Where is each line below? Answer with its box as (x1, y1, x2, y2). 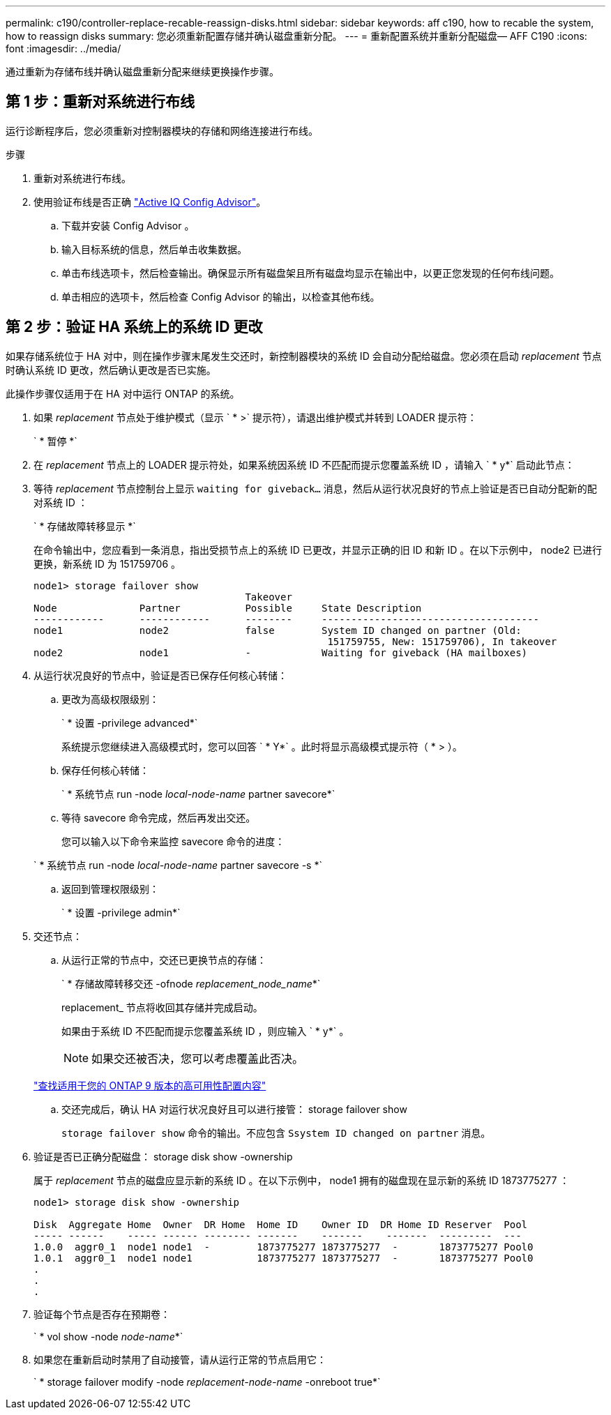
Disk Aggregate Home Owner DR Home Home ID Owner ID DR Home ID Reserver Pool (33, 1218, 528, 1230)
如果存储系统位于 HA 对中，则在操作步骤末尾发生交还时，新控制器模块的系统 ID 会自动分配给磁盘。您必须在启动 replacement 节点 (6, 349, 602, 362)
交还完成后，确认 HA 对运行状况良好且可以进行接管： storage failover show (61, 1103, 407, 1115)
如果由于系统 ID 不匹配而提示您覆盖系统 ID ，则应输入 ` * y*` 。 (61, 1024, 349, 1037)
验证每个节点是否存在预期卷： (33, 1308, 170, 1320)
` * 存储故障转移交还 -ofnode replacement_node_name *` (61, 977, 321, 990)
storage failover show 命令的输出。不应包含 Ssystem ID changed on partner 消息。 (61, 1126, 491, 1139)
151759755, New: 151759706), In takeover (327, 635, 557, 647)
